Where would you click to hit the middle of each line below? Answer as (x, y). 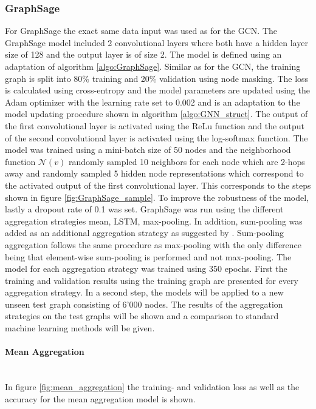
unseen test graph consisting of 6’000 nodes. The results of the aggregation (144, 304)
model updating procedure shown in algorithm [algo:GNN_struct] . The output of (156, 114)
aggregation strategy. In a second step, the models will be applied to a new (144, 292)
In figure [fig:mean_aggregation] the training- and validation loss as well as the (152, 387)
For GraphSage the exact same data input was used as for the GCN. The (141, 31)
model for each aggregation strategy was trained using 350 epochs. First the (146, 269)
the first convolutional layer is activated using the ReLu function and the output (155, 125)
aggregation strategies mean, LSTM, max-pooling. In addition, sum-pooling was (154, 221)
